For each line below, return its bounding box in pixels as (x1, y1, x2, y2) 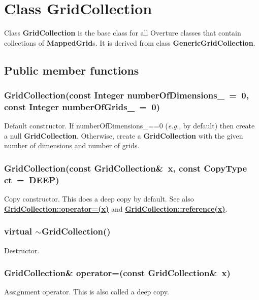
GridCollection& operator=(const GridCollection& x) (4, 266, 231, 279)
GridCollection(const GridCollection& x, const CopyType (4, 161, 247, 174)
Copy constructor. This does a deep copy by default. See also (4, 193, 194, 204)
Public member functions (4, 62, 139, 78)
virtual (4, 225, 33, 238)
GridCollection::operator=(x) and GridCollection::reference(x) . (4, 203, 228, 214)
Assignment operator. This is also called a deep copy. (4, 286, 169, 297)
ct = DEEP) (4, 173, 59, 186)
